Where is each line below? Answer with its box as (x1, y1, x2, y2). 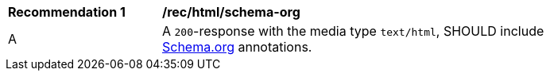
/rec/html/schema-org (162, 4, 300, 20)
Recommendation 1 (8, 4, 126, 20)
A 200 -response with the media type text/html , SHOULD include (162, 23, 544, 39)
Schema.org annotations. (162, 39, 312, 55)
